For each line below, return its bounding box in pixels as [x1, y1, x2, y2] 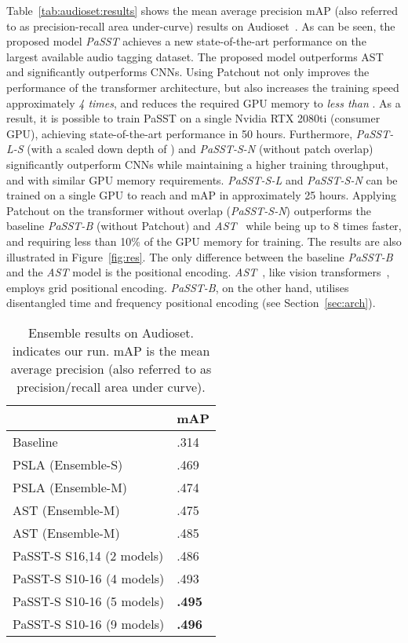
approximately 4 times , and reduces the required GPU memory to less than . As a [6, 94, 401, 111]
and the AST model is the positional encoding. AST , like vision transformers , [6, 264, 390, 280]
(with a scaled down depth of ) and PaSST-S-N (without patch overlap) [27, 141, 373, 157]
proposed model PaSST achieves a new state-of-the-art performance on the [6, 33, 366, 49]
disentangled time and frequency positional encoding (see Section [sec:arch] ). [6, 294, 376, 311]
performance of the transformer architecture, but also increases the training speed [6, 79, 399, 95]
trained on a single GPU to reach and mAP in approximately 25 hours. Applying [6, 187, 397, 203]
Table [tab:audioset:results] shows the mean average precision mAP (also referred [6, 2, 399, 18]
